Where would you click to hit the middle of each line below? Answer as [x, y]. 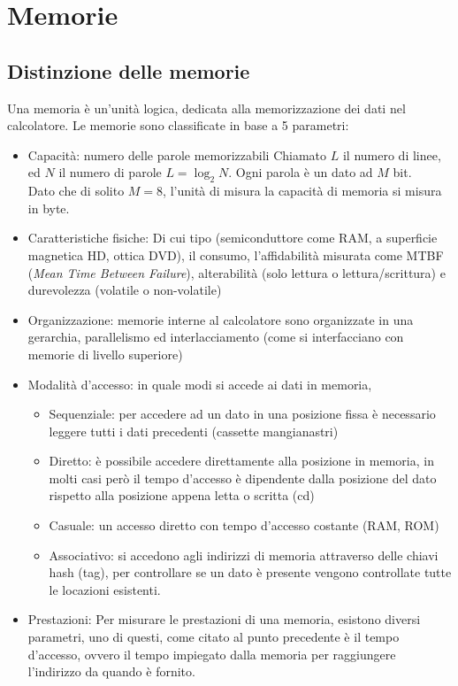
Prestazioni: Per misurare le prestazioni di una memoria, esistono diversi [224, 619]
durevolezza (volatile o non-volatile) [125, 290]
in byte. [49, 208]
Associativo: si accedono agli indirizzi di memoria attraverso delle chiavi [244, 555]
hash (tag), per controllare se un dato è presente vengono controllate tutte [250, 572]
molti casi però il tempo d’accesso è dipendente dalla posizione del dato [243, 478]
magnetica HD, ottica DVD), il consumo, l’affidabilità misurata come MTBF [236, 254]
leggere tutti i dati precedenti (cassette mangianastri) [194, 431]
